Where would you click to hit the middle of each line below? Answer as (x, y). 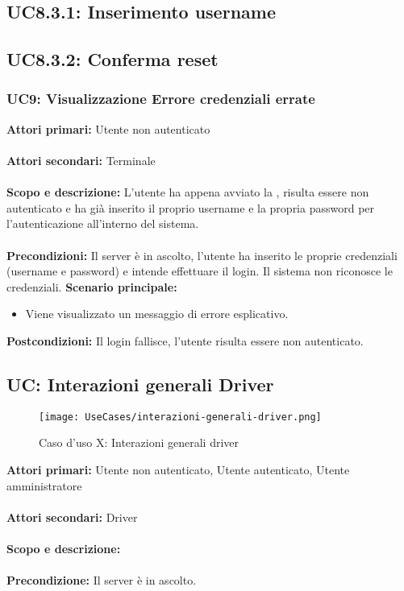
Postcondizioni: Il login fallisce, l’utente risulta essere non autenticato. (185, 340)
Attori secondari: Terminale (81, 160)
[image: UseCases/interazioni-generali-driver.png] (180, 417)
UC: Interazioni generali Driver (140, 384)
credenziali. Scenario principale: (92, 286)
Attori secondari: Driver (72, 517)
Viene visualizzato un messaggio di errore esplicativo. (157, 314)
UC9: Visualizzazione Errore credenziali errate (161, 99)
